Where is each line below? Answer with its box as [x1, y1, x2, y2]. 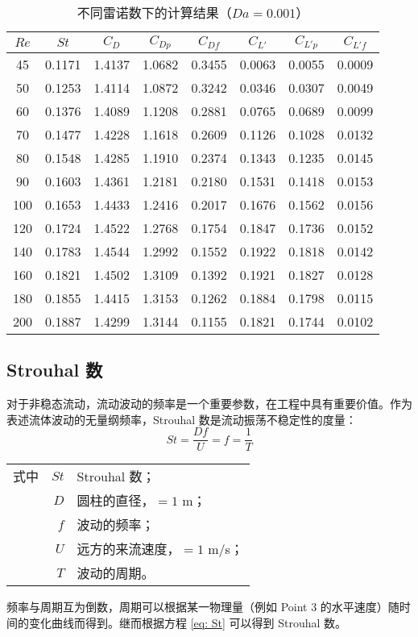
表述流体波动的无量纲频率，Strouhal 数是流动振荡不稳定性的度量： [6, 410, 357, 427]
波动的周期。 [77, 564, 155, 583]
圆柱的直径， [77, 491, 155, 510]
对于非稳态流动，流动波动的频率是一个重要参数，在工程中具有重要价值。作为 [6, 395, 412, 412]
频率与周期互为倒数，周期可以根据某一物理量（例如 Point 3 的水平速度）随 [6, 598, 399, 615]
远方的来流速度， [77, 539, 180, 559]
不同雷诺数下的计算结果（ [77, 3, 232, 22]
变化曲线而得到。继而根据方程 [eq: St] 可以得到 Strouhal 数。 [28, 614, 347, 631]
